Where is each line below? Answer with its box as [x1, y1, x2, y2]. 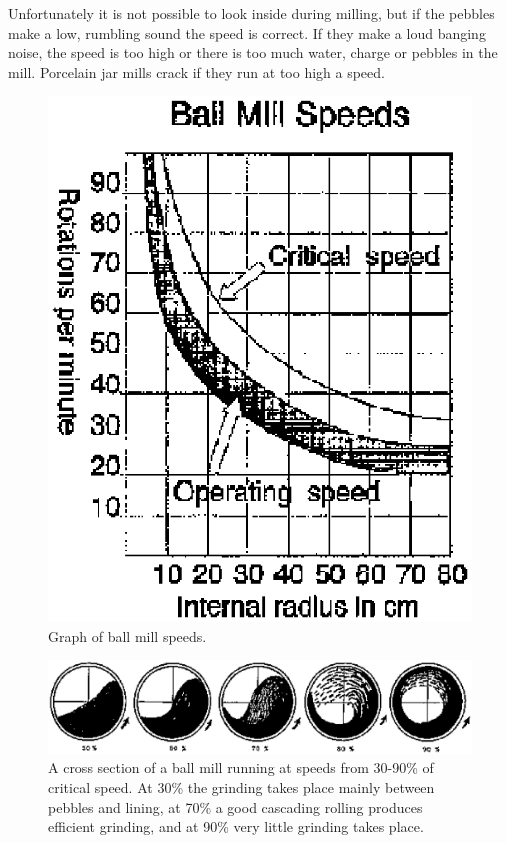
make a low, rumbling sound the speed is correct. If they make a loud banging [8, 22, 486, 43]
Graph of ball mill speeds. [48, 625, 207, 646]
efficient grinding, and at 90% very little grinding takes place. [48, 816, 424, 837]
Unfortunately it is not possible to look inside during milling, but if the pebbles [8, 3, 495, 23]
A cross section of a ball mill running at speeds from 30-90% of [48, 757, 434, 778]
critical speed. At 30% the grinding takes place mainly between [48, 776, 435, 797]
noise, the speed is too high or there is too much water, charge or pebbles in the [8, 42, 498, 63]
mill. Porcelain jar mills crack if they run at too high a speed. [8, 61, 385, 82]
